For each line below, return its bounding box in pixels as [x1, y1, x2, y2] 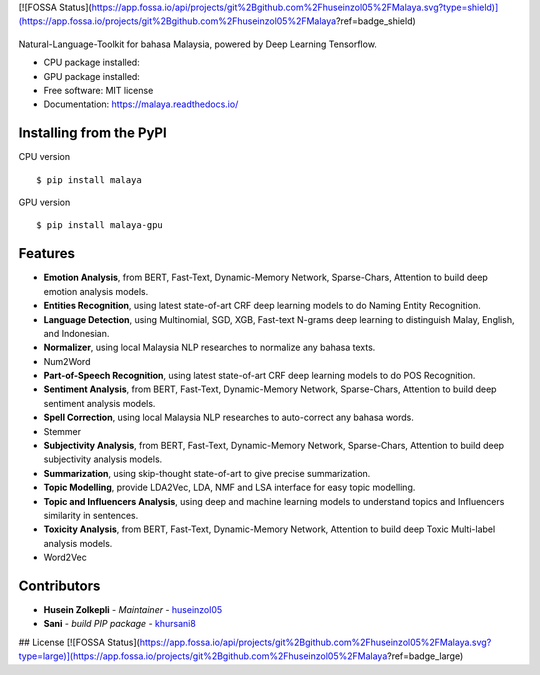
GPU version [18, 196, 71, 209]
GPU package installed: [43, 70, 140, 82]
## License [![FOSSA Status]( [18, 636, 140, 648]
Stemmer [43, 425, 82, 437]
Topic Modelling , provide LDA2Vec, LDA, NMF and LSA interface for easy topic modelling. [43, 481, 416, 494]
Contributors [18, 577, 101, 594]
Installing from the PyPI [18, 125, 167, 142]
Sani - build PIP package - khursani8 [43, 618, 197, 630]
